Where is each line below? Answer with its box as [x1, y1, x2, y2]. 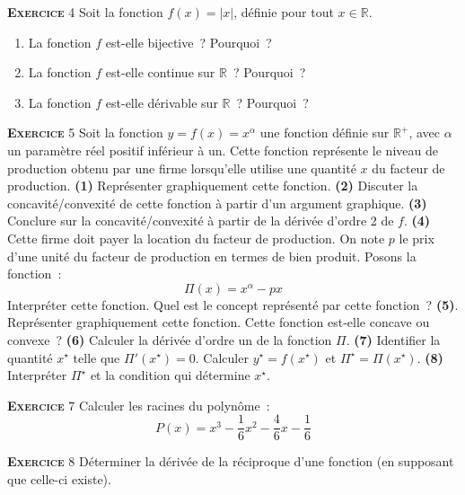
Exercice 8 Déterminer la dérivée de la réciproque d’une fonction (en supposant [7, 452, 454, 471]
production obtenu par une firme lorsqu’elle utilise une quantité [7, 158, 356, 177]
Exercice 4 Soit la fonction [7, 3, 163, 21]
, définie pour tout [233, 3, 334, 21]
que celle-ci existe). [7, 469, 111, 488]
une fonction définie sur [259, 123, 390, 142]
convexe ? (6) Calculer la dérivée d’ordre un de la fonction [7, 330, 332, 349]
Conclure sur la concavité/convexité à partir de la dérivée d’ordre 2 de [7, 211, 394, 230]
